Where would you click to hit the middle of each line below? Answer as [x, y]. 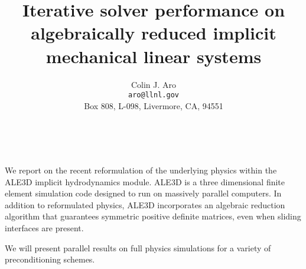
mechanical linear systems [154, 56]
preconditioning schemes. [50, 259]
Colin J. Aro [154, 84]
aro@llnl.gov [154, 95]
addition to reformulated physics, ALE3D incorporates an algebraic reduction [145, 204]
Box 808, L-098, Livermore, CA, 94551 [154, 105]
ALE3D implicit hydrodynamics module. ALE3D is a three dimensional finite [145, 181]
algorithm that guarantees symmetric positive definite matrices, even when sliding [153, 216]
